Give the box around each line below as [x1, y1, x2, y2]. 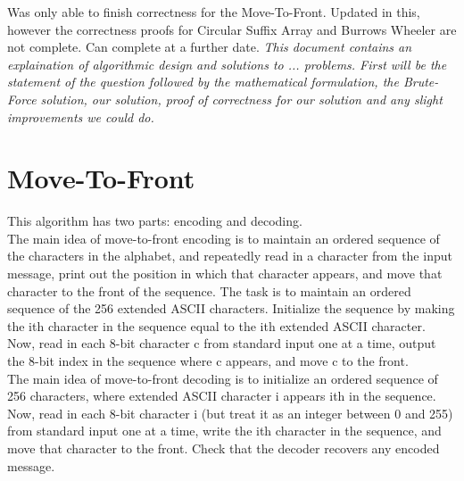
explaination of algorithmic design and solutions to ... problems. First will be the [7, 54, 447, 73]
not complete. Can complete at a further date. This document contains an [7, 37, 412, 56]
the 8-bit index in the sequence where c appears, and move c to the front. [7, 352, 409, 370]
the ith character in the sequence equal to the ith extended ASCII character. [7, 316, 426, 335]
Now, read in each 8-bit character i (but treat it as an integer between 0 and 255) [7, 403, 453, 422]
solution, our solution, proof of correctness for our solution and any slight [40, 89, 443, 108]
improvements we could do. [7, 107, 154, 126]
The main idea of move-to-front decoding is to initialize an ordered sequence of [7, 369, 438, 387]
